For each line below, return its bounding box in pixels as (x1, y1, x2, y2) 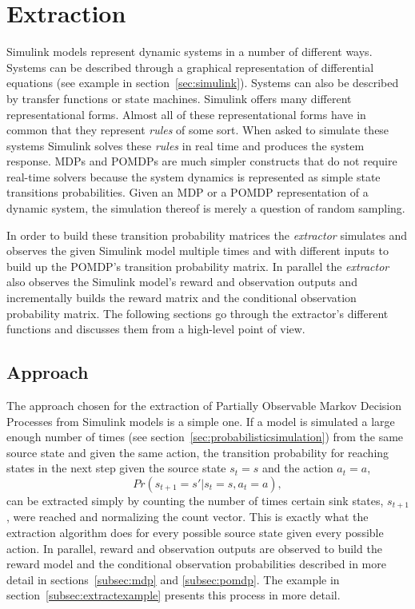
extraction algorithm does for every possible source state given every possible (6, 524, 384, 541)
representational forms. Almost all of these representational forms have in (6, 105, 366, 122)
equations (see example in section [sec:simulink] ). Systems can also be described (6, 74, 399, 91)
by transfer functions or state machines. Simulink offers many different (6, 90, 352, 106)
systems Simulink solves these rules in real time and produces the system (6, 137, 365, 153)
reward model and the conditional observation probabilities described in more (6, 555, 386, 572)
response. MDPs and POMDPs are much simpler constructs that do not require (6, 153, 397, 169)
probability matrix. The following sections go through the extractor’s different (6, 304, 389, 321)
